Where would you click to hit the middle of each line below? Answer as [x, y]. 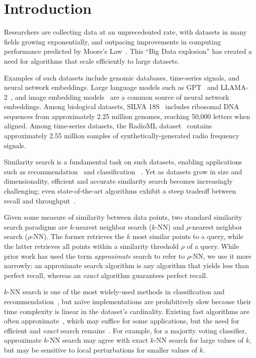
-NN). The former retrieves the [78, 236]
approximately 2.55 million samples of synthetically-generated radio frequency [122, 136]
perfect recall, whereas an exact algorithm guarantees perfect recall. [106, 275]
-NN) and [170, 226]
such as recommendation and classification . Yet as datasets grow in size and [123, 171]
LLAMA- [235, 87]
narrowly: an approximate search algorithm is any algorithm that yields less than [127, 265]
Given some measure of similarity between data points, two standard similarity [123, 217]
